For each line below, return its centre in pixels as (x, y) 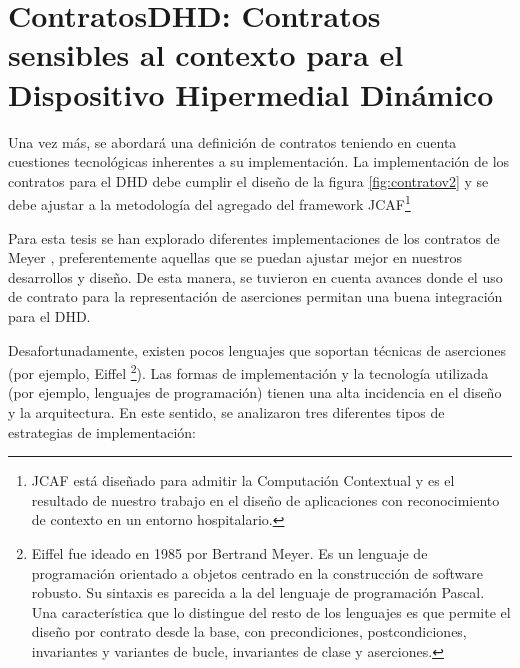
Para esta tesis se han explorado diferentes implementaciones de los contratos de (254, 237)
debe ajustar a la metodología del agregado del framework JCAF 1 (209, 202)
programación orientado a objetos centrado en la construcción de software (257, 572)
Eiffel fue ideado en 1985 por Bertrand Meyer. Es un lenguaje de (229, 552)
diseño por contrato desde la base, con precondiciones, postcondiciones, (249, 631)
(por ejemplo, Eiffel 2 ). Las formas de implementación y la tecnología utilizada (248, 371)
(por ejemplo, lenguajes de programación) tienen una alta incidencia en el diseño (255, 392)
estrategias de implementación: (102, 431)
